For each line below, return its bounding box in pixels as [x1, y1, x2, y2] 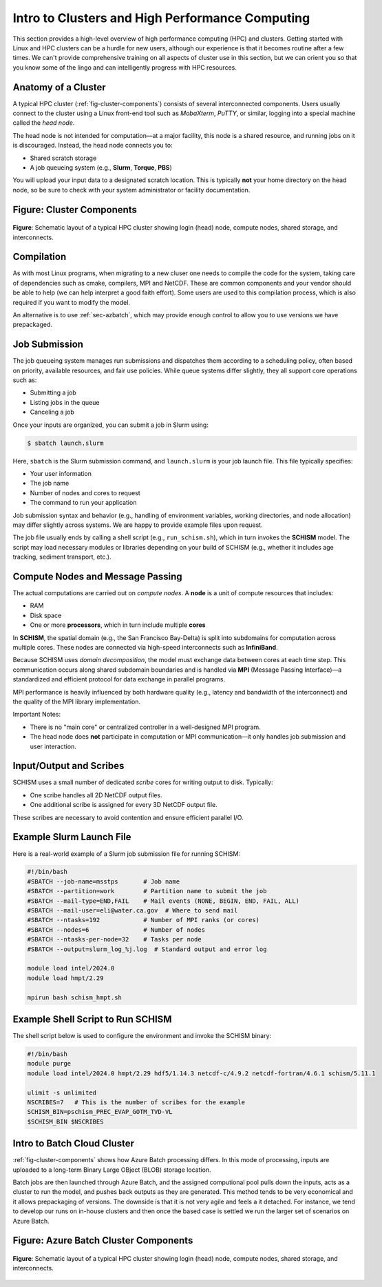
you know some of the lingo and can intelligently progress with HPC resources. [12, 63, 237, 72]
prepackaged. [12, 321, 53, 329]
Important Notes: [12, 710, 61, 719]
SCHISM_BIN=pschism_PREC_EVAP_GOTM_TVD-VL [27, 1108, 173, 1116]
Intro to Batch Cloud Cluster [12, 1138, 134, 1150]
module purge [27, 1059, 72, 1068]
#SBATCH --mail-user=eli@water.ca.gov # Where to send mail [27, 907, 238, 915]
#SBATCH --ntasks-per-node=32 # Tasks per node [27, 935, 202, 944]
